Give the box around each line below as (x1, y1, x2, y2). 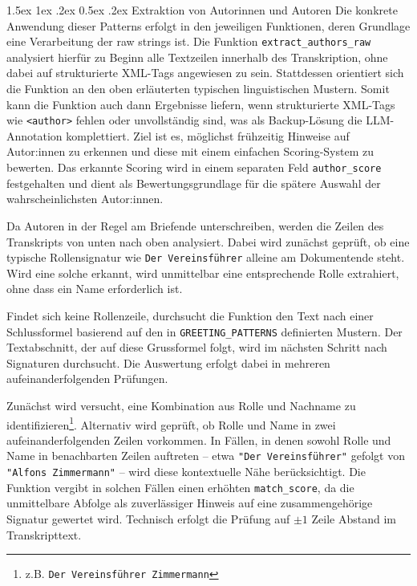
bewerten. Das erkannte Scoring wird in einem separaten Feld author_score (6, 159, 382, 176)
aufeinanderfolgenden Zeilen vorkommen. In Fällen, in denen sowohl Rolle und (6, 431, 391, 448)
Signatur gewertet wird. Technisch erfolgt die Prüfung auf (6, 510, 290, 527)
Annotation (6, 127, 63, 144)
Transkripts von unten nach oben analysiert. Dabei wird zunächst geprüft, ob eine (6, 233, 410, 250)
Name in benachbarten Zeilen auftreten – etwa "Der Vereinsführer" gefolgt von (6, 447, 405, 464)
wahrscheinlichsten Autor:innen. (6, 190, 164, 207)
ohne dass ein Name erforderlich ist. (6, 280, 183, 297)
